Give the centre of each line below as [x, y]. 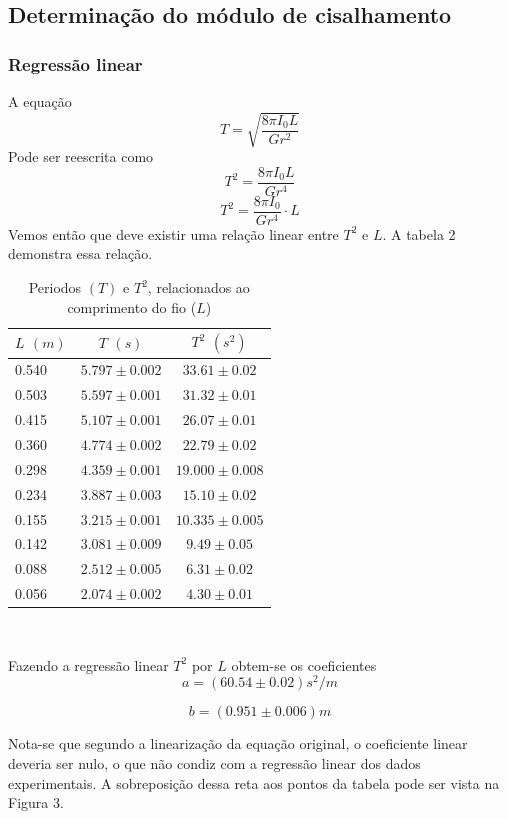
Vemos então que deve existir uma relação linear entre [173, 233]
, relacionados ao [198, 287]
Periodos [55, 287]
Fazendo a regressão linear [88, 664]
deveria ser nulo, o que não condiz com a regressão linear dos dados [214, 763]
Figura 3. [36, 802]
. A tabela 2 [419, 233]
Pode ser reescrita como [81, 156]
